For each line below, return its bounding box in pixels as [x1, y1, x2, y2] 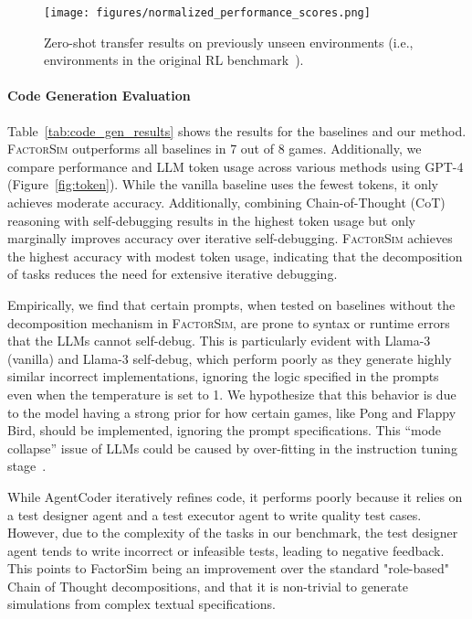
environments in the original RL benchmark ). [44, 50, 304, 69]
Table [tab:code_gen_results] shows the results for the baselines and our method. [7, 121, 467, 140]
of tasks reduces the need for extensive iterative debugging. [7, 264, 338, 283]
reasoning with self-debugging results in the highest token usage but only [7, 210, 416, 229]
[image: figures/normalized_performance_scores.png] [44, 6, 371, 19]
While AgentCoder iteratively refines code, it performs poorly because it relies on [7, 486, 463, 506]
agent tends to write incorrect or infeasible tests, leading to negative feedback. [7, 540, 445, 560]
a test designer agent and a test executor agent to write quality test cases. [7, 505, 422, 524]
